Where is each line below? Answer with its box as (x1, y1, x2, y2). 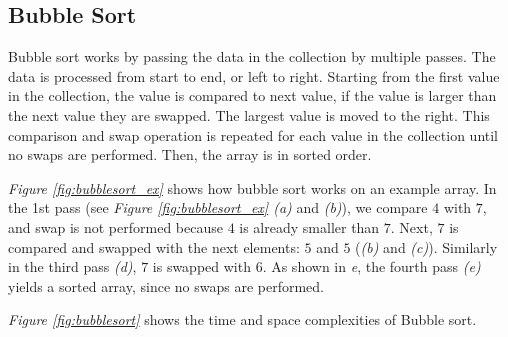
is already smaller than (239, 216, 380, 237)
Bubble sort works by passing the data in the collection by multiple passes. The (8, 46, 496, 67)
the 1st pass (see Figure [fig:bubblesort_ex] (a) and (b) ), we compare (8, 197, 428, 218)
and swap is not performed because (8, 216, 223, 237)
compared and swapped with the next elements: (8, 236, 300, 257)
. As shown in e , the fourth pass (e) (262, 256, 481, 277)
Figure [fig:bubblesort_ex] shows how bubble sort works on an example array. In (8, 177, 497, 198)
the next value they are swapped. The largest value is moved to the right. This (8, 104, 490, 125)
